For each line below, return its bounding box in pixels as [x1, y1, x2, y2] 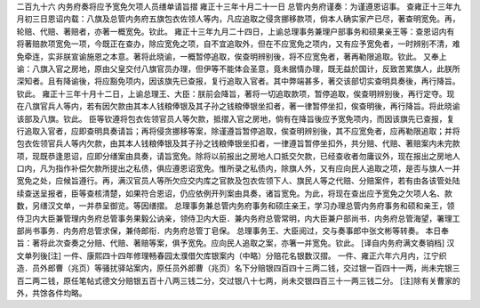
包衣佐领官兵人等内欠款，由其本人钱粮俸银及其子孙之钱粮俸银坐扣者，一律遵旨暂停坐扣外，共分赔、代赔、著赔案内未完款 [16, 138, 460, 149]
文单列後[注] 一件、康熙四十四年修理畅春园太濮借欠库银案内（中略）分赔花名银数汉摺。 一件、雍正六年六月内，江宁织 [16, 250, 448, 261]
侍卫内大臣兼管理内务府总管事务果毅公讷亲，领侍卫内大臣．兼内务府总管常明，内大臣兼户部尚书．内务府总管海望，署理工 [16, 213, 460, 223]
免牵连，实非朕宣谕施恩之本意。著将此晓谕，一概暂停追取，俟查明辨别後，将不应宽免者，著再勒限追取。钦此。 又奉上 [16, 51, 447, 61]
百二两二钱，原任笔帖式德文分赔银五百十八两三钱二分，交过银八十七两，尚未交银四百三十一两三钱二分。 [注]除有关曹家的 [16, 275, 461, 286]
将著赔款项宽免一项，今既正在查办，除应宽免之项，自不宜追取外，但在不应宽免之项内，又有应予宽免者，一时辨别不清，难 [16, 38, 460, 49]
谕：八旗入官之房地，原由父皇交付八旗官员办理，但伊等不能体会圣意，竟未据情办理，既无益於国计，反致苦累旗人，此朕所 [16, 63, 460, 74]
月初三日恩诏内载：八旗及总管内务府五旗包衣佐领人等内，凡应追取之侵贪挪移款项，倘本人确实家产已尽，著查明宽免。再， [16, 13, 460, 24]
